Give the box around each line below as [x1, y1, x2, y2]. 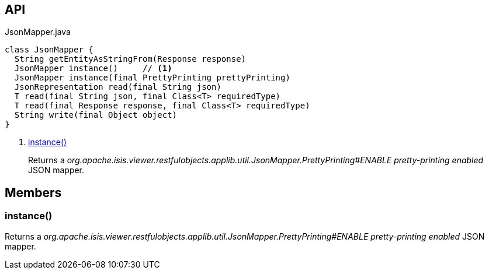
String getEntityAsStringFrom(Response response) [14, 54, 247, 64]
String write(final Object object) [14, 110, 178, 120]
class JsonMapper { [5, 45, 93, 55]
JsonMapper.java [5, 27, 71, 37]
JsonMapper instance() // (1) [14, 64, 172, 73]
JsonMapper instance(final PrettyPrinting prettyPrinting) [14, 73, 290, 83]
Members [5, 185, 62, 200]
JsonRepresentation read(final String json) [14, 82, 221, 92]
